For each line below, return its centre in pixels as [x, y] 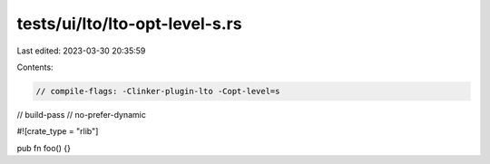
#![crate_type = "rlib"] [58, 131]
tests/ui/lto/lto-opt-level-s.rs [129, 24]
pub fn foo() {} [44, 148]
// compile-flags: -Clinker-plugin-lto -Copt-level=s [158, 91]
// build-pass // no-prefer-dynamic [82, 114]
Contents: [35, 67]
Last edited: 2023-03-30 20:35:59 [81, 51]
